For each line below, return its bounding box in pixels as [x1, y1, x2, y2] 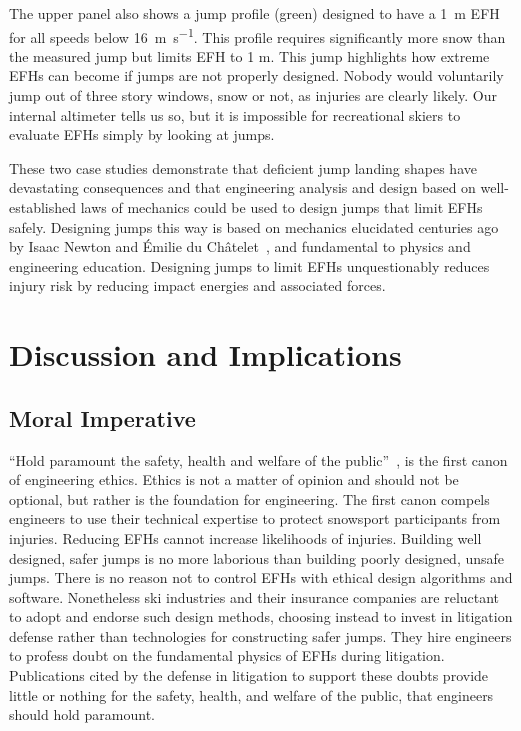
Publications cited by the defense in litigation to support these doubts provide [9, 665, 489, 686]
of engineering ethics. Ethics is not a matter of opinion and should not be [9, 469, 459, 490]
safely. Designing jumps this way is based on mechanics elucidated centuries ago [9, 216, 499, 237]
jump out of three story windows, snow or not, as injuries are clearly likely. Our [9, 85, 497, 106]
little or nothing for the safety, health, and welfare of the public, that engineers [9, 684, 494, 705]
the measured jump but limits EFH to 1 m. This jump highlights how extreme [9, 45, 490, 66]
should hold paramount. [9, 704, 155, 725]
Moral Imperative [9, 402, 196, 433]
